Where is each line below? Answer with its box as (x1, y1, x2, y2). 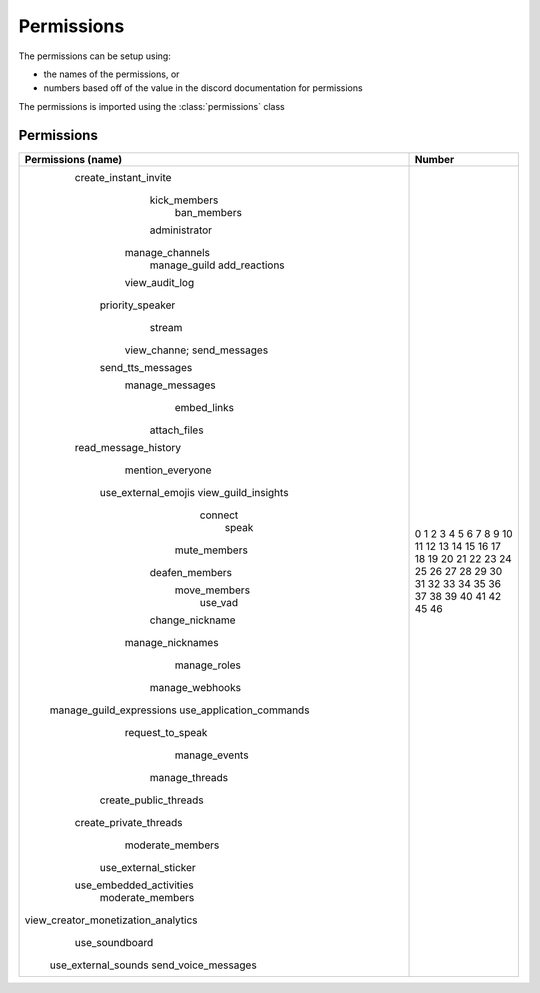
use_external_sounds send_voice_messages (49, 958, 257, 972)
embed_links (174, 400, 235, 414)
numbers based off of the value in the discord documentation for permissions (43, 82, 364, 94)
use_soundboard (74, 935, 154, 949)
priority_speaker (99, 298, 176, 312)
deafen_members (149, 565, 233, 579)
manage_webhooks (149, 680, 242, 694)
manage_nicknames (124, 635, 219, 649)
